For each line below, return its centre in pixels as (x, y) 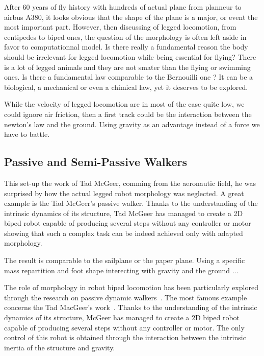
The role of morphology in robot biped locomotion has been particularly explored (131, 287)
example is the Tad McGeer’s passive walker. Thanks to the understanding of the (131, 203)
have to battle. (27, 134)
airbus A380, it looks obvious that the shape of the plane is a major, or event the (131, 17)
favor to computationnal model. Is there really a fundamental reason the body (126, 47)
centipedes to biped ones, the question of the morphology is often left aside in (125, 37)
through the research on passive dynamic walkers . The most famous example (126, 297)
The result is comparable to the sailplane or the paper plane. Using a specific (125, 260)
